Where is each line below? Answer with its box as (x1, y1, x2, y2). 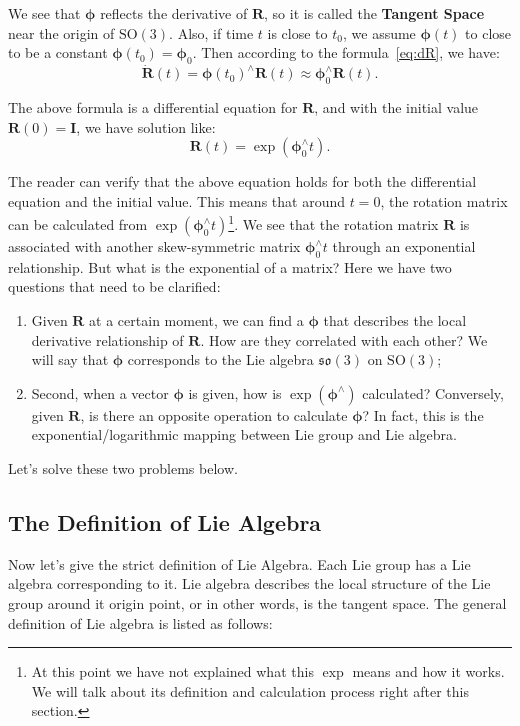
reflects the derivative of (100, 3, 248, 23)
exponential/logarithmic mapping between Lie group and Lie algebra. (31, 424, 458, 445)
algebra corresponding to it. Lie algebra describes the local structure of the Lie (8, 573, 491, 594)
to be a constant (8, 42, 108, 63)
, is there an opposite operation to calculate (80, 404, 348, 425)
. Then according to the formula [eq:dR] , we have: (192, 42, 500, 63)
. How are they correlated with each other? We (200, 329, 488, 350)
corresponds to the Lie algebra (127, 349, 314, 370)
